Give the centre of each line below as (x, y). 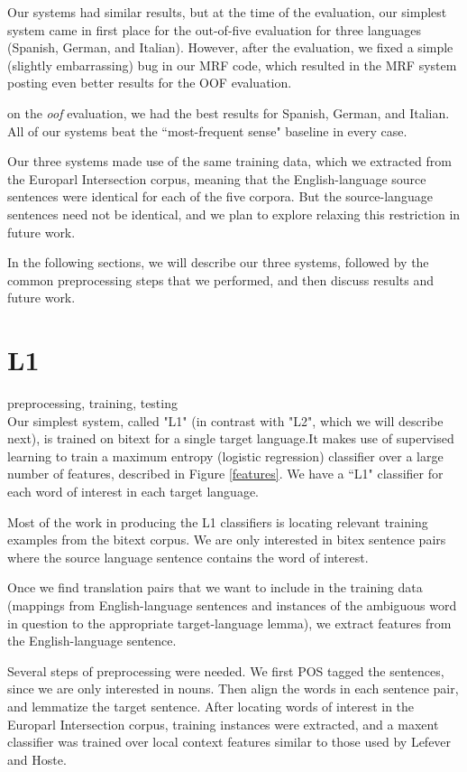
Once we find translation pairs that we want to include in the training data (215, 587)
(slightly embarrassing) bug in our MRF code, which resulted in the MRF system (232, 65)
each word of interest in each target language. (133, 491)
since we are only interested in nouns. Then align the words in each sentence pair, (233, 688)
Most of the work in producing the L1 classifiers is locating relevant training (218, 521)
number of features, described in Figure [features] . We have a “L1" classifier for (225, 474)
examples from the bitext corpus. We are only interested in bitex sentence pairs (227, 539)
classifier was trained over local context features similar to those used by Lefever (229, 742)
